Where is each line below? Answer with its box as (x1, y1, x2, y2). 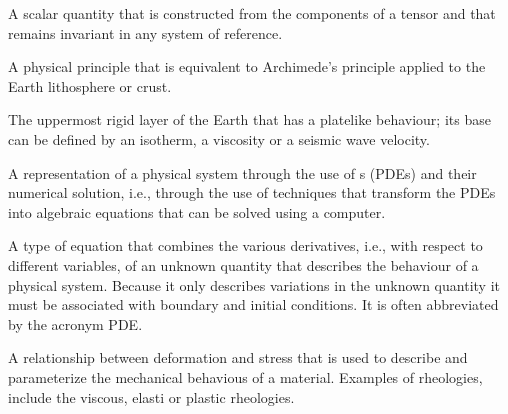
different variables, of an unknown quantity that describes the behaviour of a (8, 254, 479, 275)
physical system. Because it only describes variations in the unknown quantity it (8, 274, 500, 295)
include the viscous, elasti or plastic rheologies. (8, 386, 295, 407)
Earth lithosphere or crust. (8, 75, 172, 96)
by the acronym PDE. (8, 313, 143, 334)
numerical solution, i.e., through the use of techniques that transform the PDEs (8, 182, 496, 203)
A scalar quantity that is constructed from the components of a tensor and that (8, 3, 496, 23)
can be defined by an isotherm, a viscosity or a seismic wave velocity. (8, 128, 430, 149)
